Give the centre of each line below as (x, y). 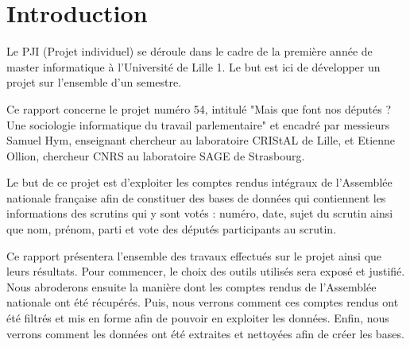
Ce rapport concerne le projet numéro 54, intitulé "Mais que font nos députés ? (199, 108)
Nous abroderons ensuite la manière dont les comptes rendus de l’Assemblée (191, 286)
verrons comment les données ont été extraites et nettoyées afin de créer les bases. (205, 333)
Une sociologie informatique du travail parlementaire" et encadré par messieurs (198, 124)
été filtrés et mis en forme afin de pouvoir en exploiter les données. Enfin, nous (198, 318)
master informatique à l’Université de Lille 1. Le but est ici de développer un (193, 66)
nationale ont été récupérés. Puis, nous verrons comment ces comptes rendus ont (203, 302)
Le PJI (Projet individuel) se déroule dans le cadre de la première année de (190, 51)
